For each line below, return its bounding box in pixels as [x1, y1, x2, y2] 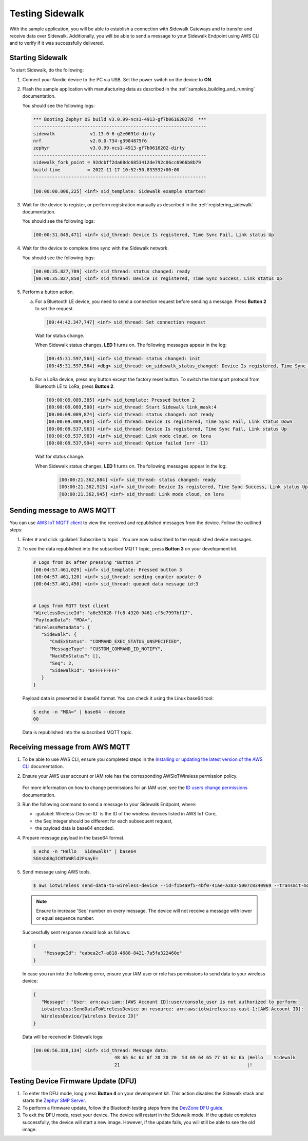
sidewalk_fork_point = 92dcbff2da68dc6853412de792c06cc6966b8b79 [33, 159, 201, 166]
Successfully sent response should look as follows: [22, 929, 131, 936]
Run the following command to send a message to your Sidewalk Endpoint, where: [22, 801, 197, 808]
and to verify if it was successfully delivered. [9, 40, 104, 46]
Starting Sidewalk [9, 54, 68, 62]
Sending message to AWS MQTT [9, 506, 116, 514]
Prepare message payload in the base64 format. [22, 834, 125, 841]
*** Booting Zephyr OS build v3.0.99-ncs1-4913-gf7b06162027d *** [33, 116, 207, 122]
